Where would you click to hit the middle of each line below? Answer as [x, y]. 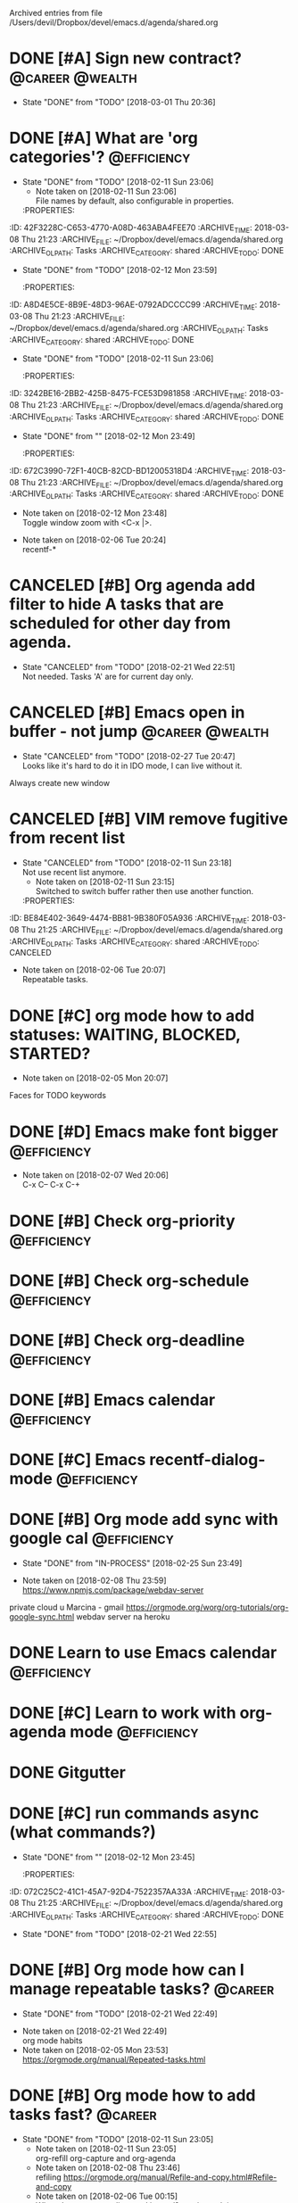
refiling [49, 2177]
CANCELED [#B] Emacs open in [127, 712]
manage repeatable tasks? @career [142, 1989]
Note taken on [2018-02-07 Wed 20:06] [95, 1175]
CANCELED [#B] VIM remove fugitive [149, 819]
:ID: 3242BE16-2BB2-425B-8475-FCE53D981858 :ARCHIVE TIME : [128, 394]
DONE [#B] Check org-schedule [129, 1280]
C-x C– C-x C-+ [51, 1185]
